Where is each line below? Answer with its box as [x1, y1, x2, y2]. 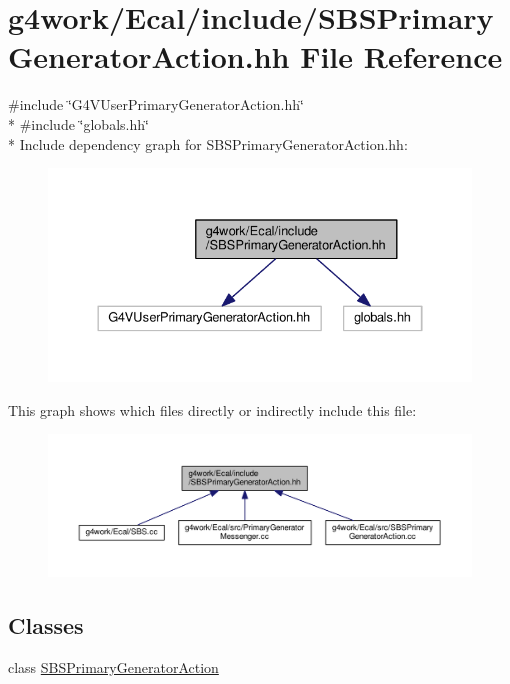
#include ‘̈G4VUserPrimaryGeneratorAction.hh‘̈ [8, 94, 304, 115]
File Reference [300, 36, 503, 77]
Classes [8, 609, 84, 640]
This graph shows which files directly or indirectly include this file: [8, 399, 417, 420]
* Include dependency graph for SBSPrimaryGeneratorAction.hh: [8, 133, 408, 154]
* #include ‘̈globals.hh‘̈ [8, 113, 149, 134]
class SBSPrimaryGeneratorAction [8, 656, 219, 677]
